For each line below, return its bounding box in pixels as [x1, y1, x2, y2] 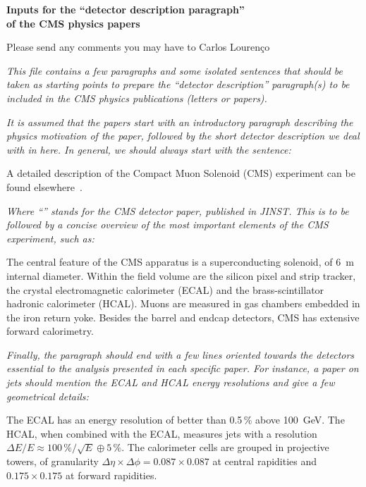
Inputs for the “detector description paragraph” [6, 2, 245, 16]
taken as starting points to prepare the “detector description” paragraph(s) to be [6, 77, 350, 92]
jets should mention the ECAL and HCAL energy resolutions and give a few [6, 375, 335, 390]
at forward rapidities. [66, 467, 157, 482]
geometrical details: [6, 388, 89, 403]
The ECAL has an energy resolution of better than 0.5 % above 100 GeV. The [6, 412, 345, 427]
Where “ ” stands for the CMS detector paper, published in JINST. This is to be [6, 203, 349, 218]
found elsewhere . [6, 179, 83, 194]
